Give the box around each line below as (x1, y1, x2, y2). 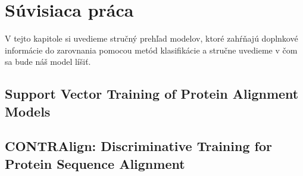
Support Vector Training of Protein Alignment (5, 84, 299, 103)
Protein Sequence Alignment (5, 154, 185, 172)
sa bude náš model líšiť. (5, 55, 91, 68)
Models (5, 102, 51, 120)
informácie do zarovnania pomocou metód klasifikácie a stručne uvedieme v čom (5, 43, 298, 56)
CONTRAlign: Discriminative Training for (5, 137, 272, 155)
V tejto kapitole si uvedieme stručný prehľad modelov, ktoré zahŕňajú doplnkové (5, 32, 298, 45)
